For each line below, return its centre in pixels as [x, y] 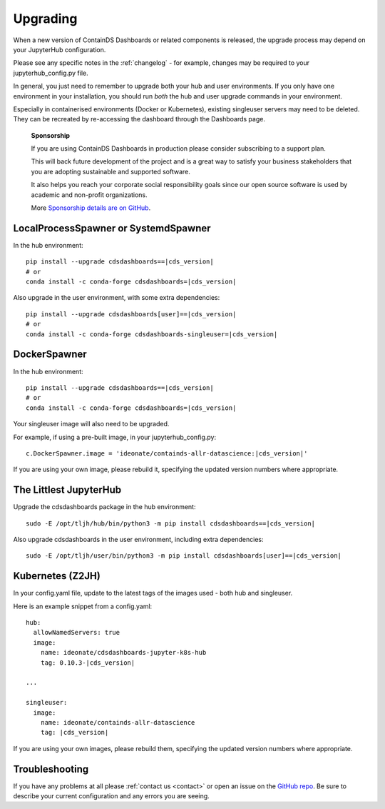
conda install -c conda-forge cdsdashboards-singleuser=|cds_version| [152, 334]
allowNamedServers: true [77, 633]
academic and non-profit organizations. [89, 195]
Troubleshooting [51, 769]
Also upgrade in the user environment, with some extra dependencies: [117, 298]
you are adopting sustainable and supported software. [111, 171]
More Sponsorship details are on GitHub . [91, 208]
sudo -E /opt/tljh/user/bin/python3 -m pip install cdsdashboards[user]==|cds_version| [184, 556]
